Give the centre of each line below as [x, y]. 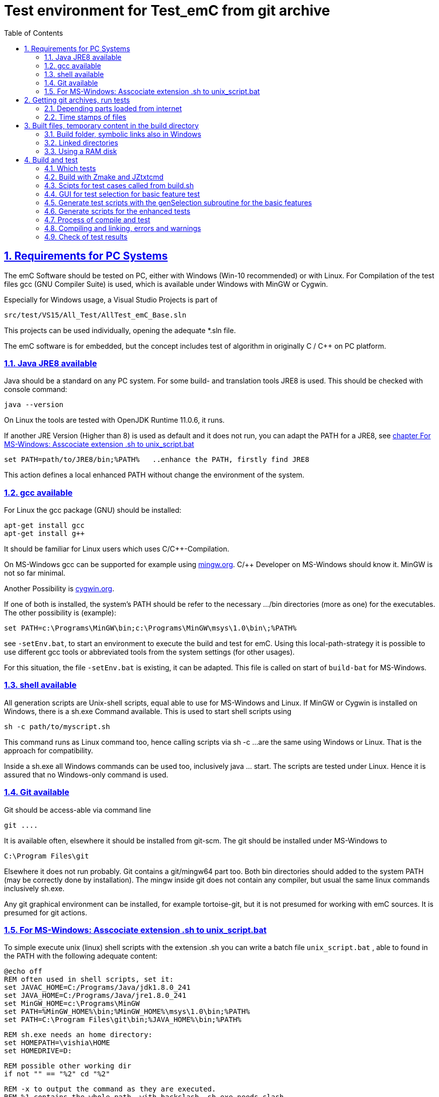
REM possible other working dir [68, 1066]
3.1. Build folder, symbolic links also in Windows [123, 134]
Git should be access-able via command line [78, 810]
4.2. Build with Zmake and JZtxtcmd [104, 177]
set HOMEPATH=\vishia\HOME [57, 1043]
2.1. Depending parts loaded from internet [113, 108]
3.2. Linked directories [81, 142]
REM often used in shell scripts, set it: [89, 980]
